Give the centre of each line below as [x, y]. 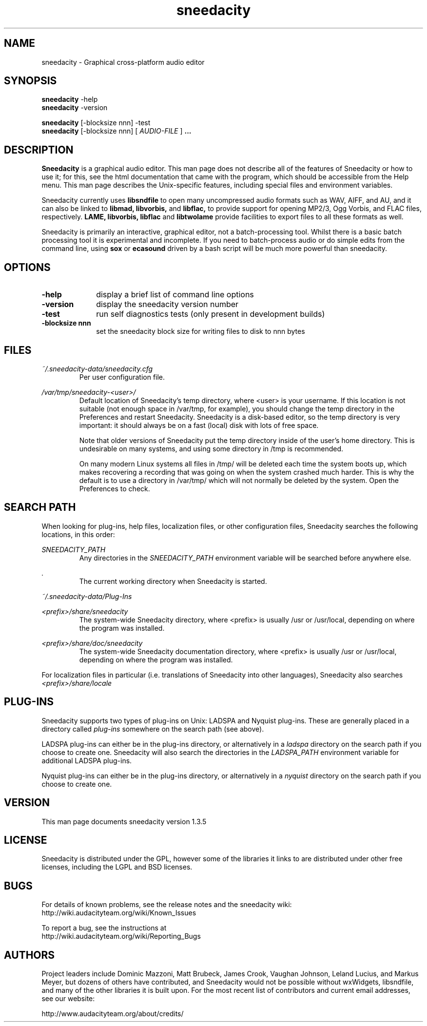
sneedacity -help [70, 99]
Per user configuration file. [122, 377]
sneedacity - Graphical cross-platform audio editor [123, 62]
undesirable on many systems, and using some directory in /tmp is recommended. [211, 448]
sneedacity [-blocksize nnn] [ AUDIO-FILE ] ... [116, 131]
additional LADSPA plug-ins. [87, 760]
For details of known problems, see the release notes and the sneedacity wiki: [167, 905]
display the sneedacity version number [167, 304]
